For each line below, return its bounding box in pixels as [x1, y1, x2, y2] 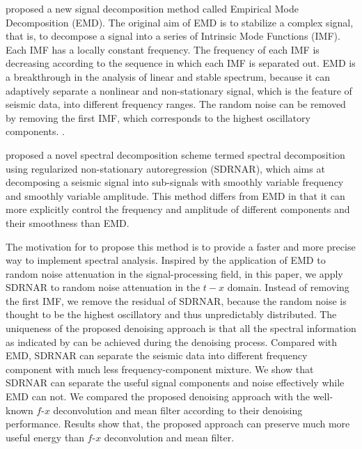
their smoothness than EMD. [6, 215, 129, 230]
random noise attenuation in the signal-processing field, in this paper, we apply [6, 266, 343, 281]
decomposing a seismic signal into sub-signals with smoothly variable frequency [6, 175, 344, 189]
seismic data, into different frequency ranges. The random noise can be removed [6, 97, 346, 111]
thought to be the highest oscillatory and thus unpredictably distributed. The [6, 307, 337, 322]
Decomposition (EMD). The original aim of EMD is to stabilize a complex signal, [6, 15, 354, 29]
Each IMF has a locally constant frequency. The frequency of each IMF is [6, 42, 320, 56]
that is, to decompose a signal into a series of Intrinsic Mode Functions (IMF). [6, 29, 340, 43]
